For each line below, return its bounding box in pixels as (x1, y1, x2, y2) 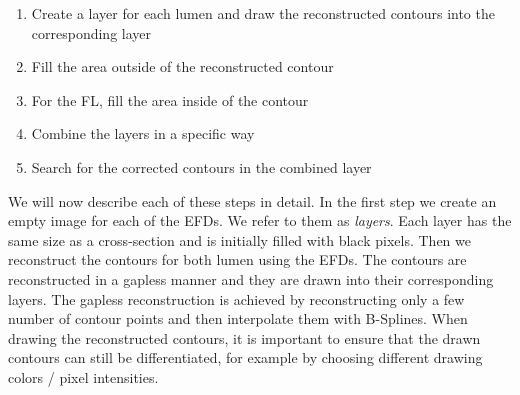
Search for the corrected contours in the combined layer (31, 156, 372, 177)
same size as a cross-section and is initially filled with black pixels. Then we (8, 229, 471, 250)
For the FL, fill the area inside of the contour (31, 89, 309, 110)
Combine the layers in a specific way (31, 123, 255, 144)
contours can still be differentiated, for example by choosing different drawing (8, 347, 483, 368)
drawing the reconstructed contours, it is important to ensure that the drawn (8, 327, 481, 348)
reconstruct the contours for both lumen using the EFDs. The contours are (8, 249, 467, 270)
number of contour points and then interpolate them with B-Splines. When (8, 308, 468, 329)
